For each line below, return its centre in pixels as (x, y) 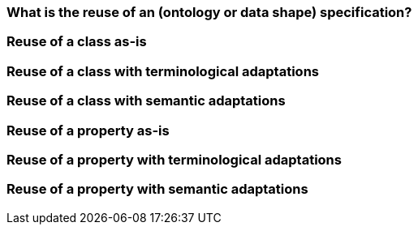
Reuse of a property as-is (88, 130)
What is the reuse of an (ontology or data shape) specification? (209, 12)
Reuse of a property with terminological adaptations (174, 159)
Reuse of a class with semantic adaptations (146, 101)
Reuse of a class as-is (77, 42)
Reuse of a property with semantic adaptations (157, 189)
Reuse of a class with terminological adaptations (163, 71)
